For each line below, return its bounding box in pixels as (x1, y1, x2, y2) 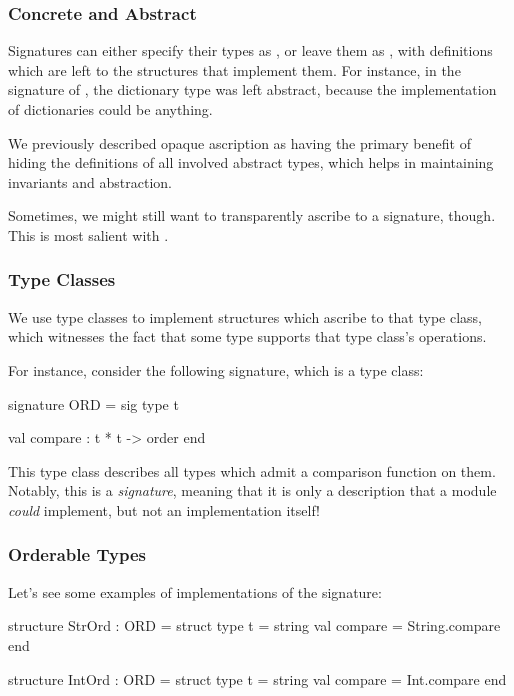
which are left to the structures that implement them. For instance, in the (8, 59, 461, 80)
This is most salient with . (8, 224, 169, 245)
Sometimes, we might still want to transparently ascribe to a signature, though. (8, 205, 496, 226)
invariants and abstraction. (8, 171, 172, 192)
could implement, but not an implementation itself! (8, 499, 321, 520)
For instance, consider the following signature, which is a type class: (8, 359, 424, 380)
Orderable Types (8, 542, 146, 567)
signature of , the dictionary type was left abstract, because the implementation (8, 79, 497, 100)
